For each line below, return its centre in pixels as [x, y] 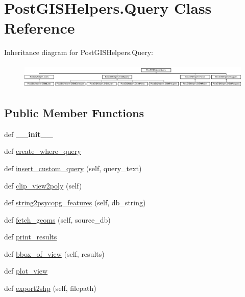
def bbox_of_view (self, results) [54, 253]
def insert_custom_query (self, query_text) [73, 168]
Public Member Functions [74, 112]
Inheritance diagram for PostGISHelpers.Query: [79, 52]
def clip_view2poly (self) [43, 185]
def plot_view [26, 271]
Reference [40, 28]
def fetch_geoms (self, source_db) [57, 219]
